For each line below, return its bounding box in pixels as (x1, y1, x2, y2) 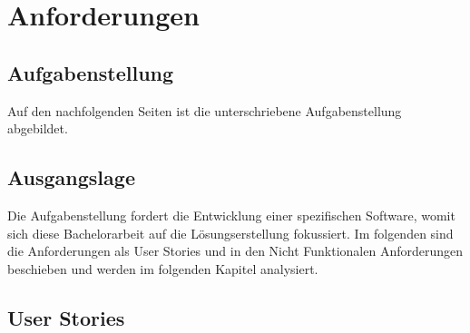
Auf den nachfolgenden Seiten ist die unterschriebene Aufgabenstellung (7, 101, 402, 120)
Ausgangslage (7, 163, 135, 191)
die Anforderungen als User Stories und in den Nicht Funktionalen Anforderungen (7, 241, 464, 260)
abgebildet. (7, 119, 68, 138)
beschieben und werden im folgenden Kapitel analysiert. (7, 259, 318, 278)
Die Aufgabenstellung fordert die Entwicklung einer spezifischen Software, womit (7, 205, 455, 224)
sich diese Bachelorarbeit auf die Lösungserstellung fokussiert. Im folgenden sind (7, 223, 454, 242)
